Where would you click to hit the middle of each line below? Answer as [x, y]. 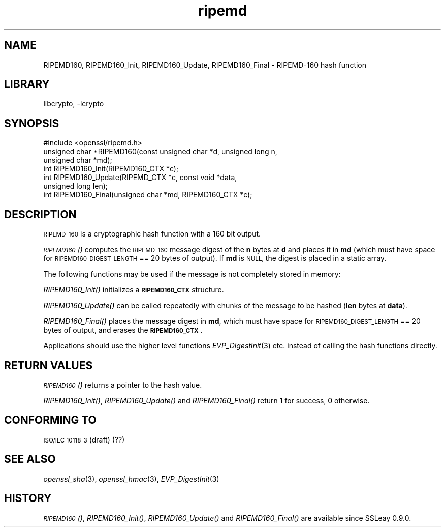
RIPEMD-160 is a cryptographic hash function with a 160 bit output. [152, 234]
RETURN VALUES [49, 365]
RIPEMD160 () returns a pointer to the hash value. [123, 385]
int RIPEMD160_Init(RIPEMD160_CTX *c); [111, 169]
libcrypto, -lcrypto [74, 104]
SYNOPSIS [32, 123]
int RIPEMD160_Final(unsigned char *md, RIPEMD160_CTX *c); [148, 195]
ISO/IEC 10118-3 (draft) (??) [84, 439]
